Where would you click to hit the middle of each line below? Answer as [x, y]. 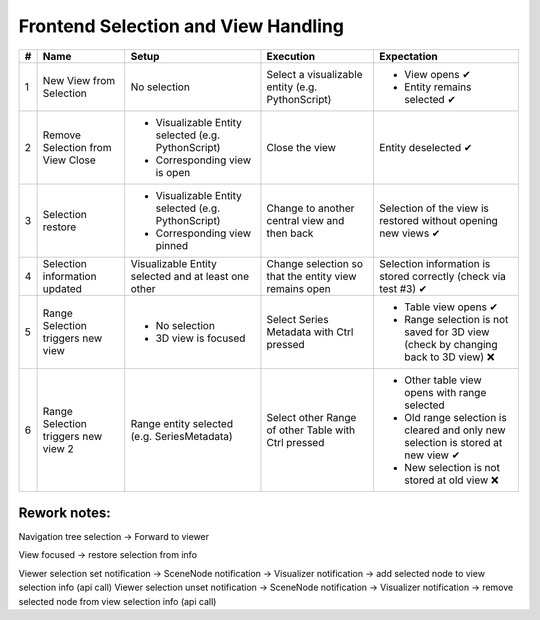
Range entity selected [182, 423]
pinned [172, 245]
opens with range [445, 392]
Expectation [409, 56]
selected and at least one [190, 276]
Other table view [443, 380]
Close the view [301, 147]
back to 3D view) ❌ [449, 357]
